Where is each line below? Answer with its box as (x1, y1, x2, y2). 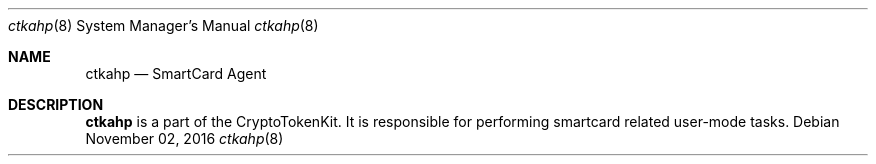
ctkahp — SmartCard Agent (85, 65, 267, 82)
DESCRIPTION (8, 96, 104, 113)
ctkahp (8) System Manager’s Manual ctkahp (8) (8, 17, 319, 34)
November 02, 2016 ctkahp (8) (85, 130, 284, 147)
